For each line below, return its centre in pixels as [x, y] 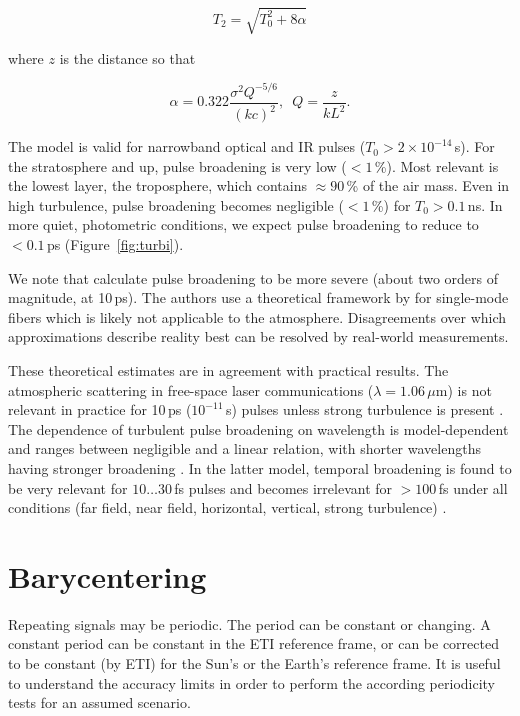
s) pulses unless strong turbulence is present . [364, 409]
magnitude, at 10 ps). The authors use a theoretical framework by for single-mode [258, 297]
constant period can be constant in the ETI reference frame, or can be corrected [253, 643]
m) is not [463, 389]
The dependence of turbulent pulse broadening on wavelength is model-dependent [258, 428]
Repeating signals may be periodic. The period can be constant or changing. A [249, 623]
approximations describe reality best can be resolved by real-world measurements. [258, 336]
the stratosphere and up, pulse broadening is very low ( [177, 165]
